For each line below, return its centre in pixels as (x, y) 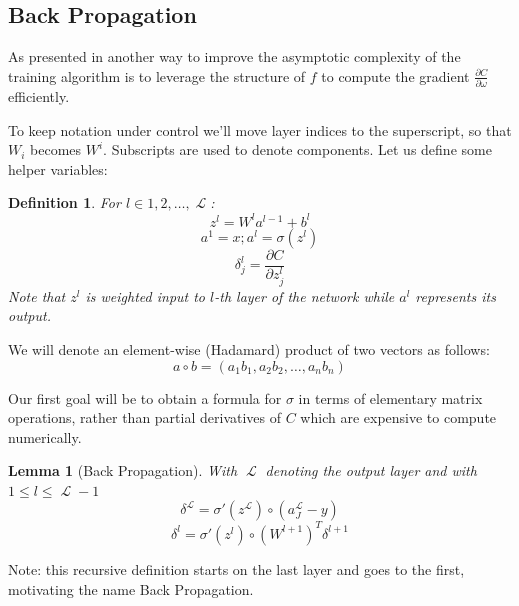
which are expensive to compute (398, 417)
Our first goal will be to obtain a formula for (145, 397)
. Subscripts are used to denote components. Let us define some (297, 149)
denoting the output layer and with (371, 470)
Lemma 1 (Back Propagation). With (123, 470)
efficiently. (39, 96)
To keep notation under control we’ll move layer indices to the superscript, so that (260, 129)
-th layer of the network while (304, 295)
